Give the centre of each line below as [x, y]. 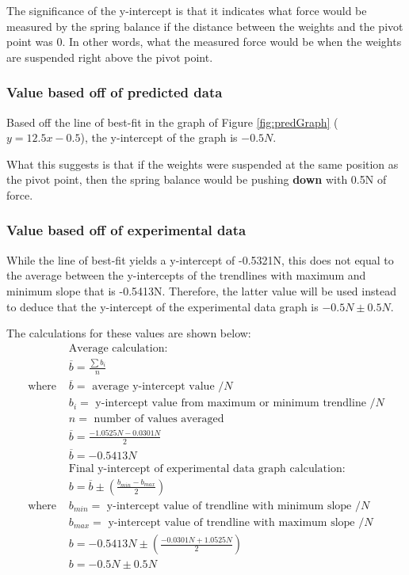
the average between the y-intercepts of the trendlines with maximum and [186, 275]
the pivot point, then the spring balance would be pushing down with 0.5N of [197, 179]
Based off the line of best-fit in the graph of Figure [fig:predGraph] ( [172, 122]
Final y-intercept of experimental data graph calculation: [207, 468]
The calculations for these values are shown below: [129, 333]
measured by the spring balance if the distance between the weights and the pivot [205, 26]
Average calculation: [118, 348]
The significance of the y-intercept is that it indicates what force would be [187, 10]
